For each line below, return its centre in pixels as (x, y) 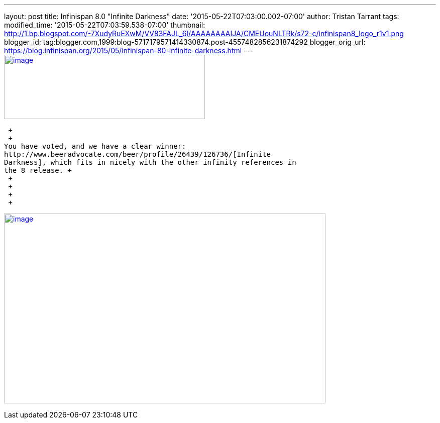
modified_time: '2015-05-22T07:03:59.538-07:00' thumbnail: (105, 25)
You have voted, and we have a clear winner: (95, 146)
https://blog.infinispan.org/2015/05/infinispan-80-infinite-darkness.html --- (129, 50)
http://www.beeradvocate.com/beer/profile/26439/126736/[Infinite (138, 154)
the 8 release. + (38, 170)
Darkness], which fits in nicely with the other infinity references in (150, 162)
